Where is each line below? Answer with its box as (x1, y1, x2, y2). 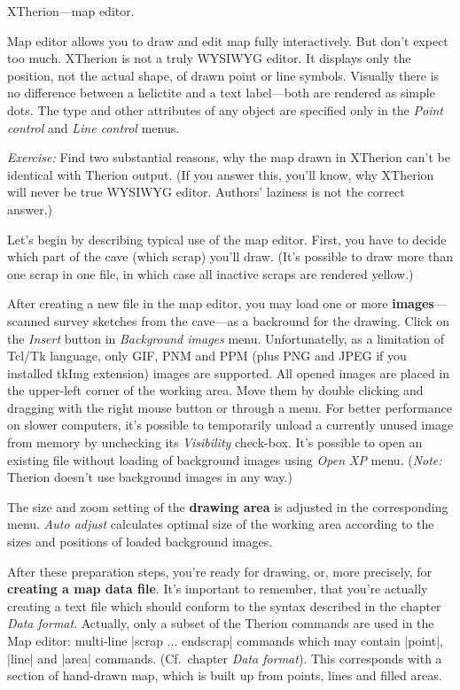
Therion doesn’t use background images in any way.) (7, 468, 292, 486)
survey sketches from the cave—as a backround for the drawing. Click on (53, 311, 450, 329)
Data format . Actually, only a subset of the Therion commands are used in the (7, 614, 434, 632)
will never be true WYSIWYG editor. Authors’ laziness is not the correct (7, 182, 405, 201)
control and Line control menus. (7, 118, 180, 136)
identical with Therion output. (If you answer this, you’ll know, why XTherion (7, 165, 434, 183)
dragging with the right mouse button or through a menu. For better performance (7, 398, 452, 416)
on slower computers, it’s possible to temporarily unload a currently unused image (7, 415, 454, 434)
